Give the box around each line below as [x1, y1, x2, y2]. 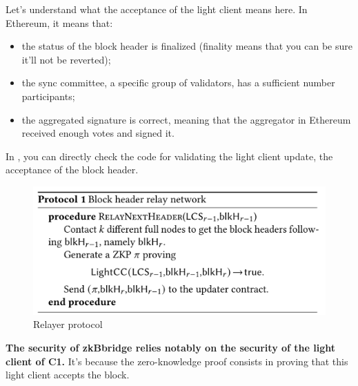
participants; [21, 88, 75, 103]
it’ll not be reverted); [21, 52, 111, 66]
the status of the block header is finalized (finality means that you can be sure [21, 39, 352, 53]
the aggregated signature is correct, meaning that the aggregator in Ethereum [21, 112, 351, 126]
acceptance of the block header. [6, 162, 139, 177]
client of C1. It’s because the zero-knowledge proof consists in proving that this [6, 354, 348, 368]
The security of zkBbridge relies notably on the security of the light [6, 340, 336, 355]
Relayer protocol [33, 317, 103, 331]
